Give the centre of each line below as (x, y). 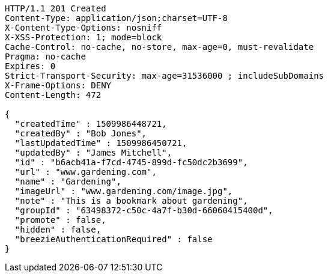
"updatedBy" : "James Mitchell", (93, 153)
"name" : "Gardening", (68, 181)
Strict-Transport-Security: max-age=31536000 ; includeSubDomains (165, 76)
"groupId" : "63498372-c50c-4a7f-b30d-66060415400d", (144, 210)
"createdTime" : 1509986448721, (91, 124)
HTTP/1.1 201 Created (56, 8)
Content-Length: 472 (53, 95)
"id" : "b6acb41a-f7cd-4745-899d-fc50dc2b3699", (131, 162)
